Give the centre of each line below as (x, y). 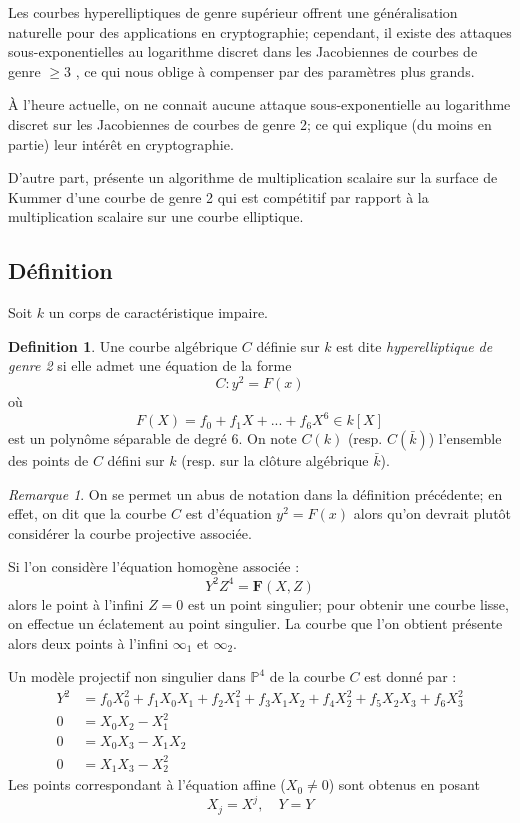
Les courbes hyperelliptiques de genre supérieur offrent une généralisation (233, 12)
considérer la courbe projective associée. (130, 532)
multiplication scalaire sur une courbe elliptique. (156, 216)
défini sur (136, 460)
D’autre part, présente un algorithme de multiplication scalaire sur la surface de (253, 177)
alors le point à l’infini (76, 603)
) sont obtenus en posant (404, 784)
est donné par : (410, 676)
